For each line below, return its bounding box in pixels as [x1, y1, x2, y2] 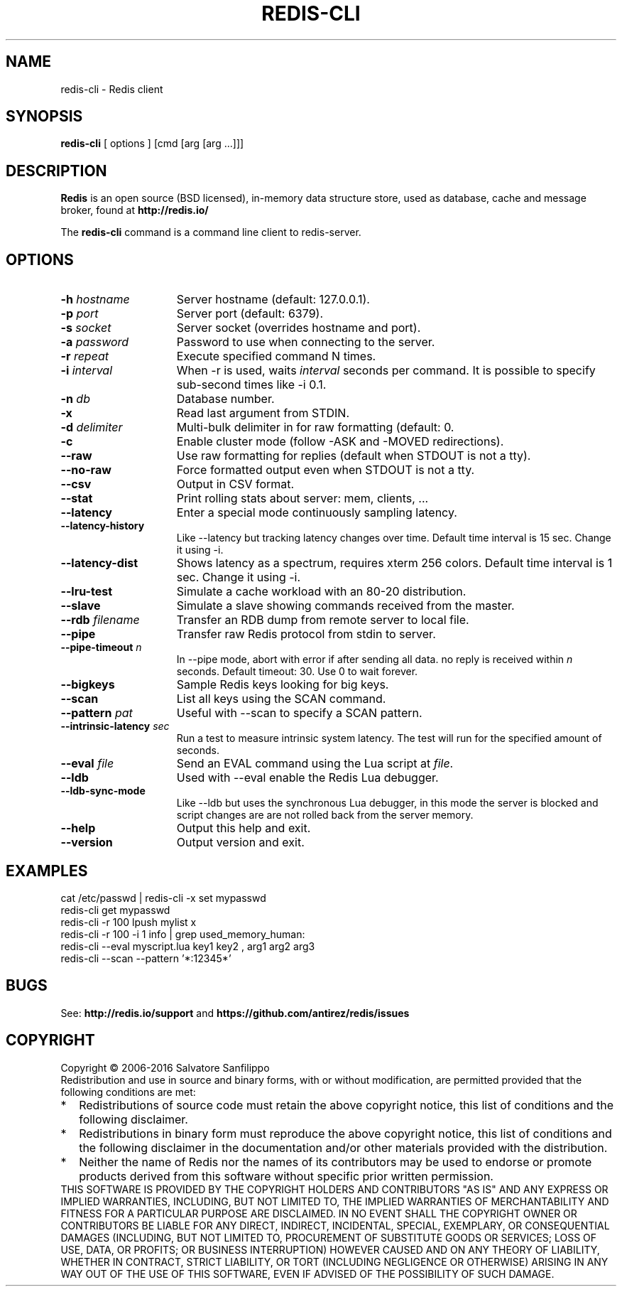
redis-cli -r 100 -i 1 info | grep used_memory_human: [60, 927, 305, 940]
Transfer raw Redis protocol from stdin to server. [176, 627, 436, 642]
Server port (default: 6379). [176, 306, 323, 321]
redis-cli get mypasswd [60, 903, 170, 916]
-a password [60, 335, 129, 350]
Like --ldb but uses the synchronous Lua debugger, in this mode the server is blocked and [176, 797, 599, 809]
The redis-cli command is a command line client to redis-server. [60, 226, 361, 239]
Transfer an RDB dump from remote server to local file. [176, 613, 469, 628]
